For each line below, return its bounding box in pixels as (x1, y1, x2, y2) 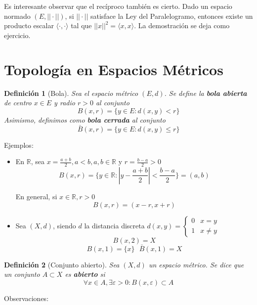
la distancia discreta (84, 220, 145, 230)
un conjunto (4, 269, 40, 279)
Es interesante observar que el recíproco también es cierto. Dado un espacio (4, 1, 232, 11)
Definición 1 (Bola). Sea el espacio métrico (4, 87, 138, 98)
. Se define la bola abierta (164, 87, 247, 98)
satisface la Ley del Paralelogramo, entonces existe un (90, 10, 253, 21)
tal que (71, 20, 92, 31)
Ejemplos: (4, 139, 34, 150)
